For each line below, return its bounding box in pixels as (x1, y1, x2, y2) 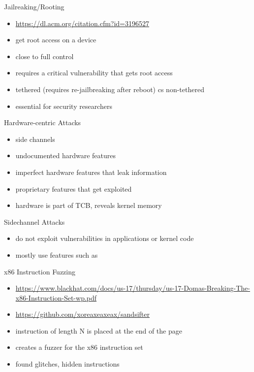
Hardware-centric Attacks (4, 117, 81, 128)
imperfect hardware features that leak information (15, 167, 167, 177)
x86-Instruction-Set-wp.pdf (15, 292, 97, 303)
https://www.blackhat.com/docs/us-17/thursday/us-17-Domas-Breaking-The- (15, 283, 250, 293)
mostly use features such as (15, 249, 98, 260)
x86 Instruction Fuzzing (4, 266, 75, 276)
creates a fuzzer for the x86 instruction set (15, 342, 143, 352)
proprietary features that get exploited (15, 183, 132, 194)
